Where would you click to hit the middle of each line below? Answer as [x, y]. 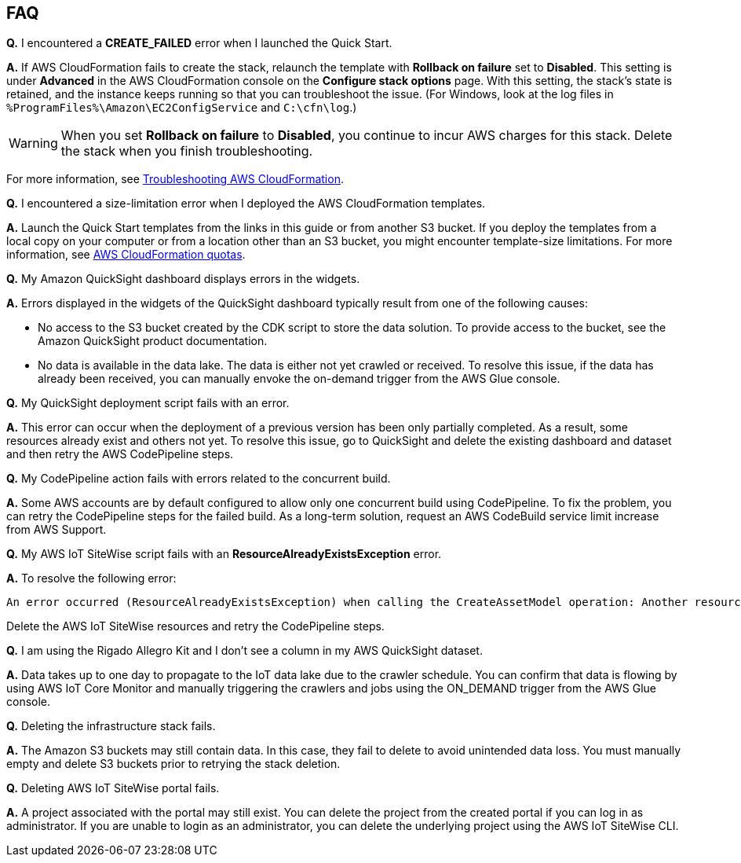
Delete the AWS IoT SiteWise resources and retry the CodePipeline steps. [195, 626]
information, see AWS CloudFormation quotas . [126, 255]
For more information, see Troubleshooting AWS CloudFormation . [175, 179]
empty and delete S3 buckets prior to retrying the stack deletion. [173, 764]
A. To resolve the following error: [91, 578]
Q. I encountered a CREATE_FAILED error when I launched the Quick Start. [199, 43]
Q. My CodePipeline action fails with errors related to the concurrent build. [199, 479]
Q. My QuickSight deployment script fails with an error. [148, 403]
